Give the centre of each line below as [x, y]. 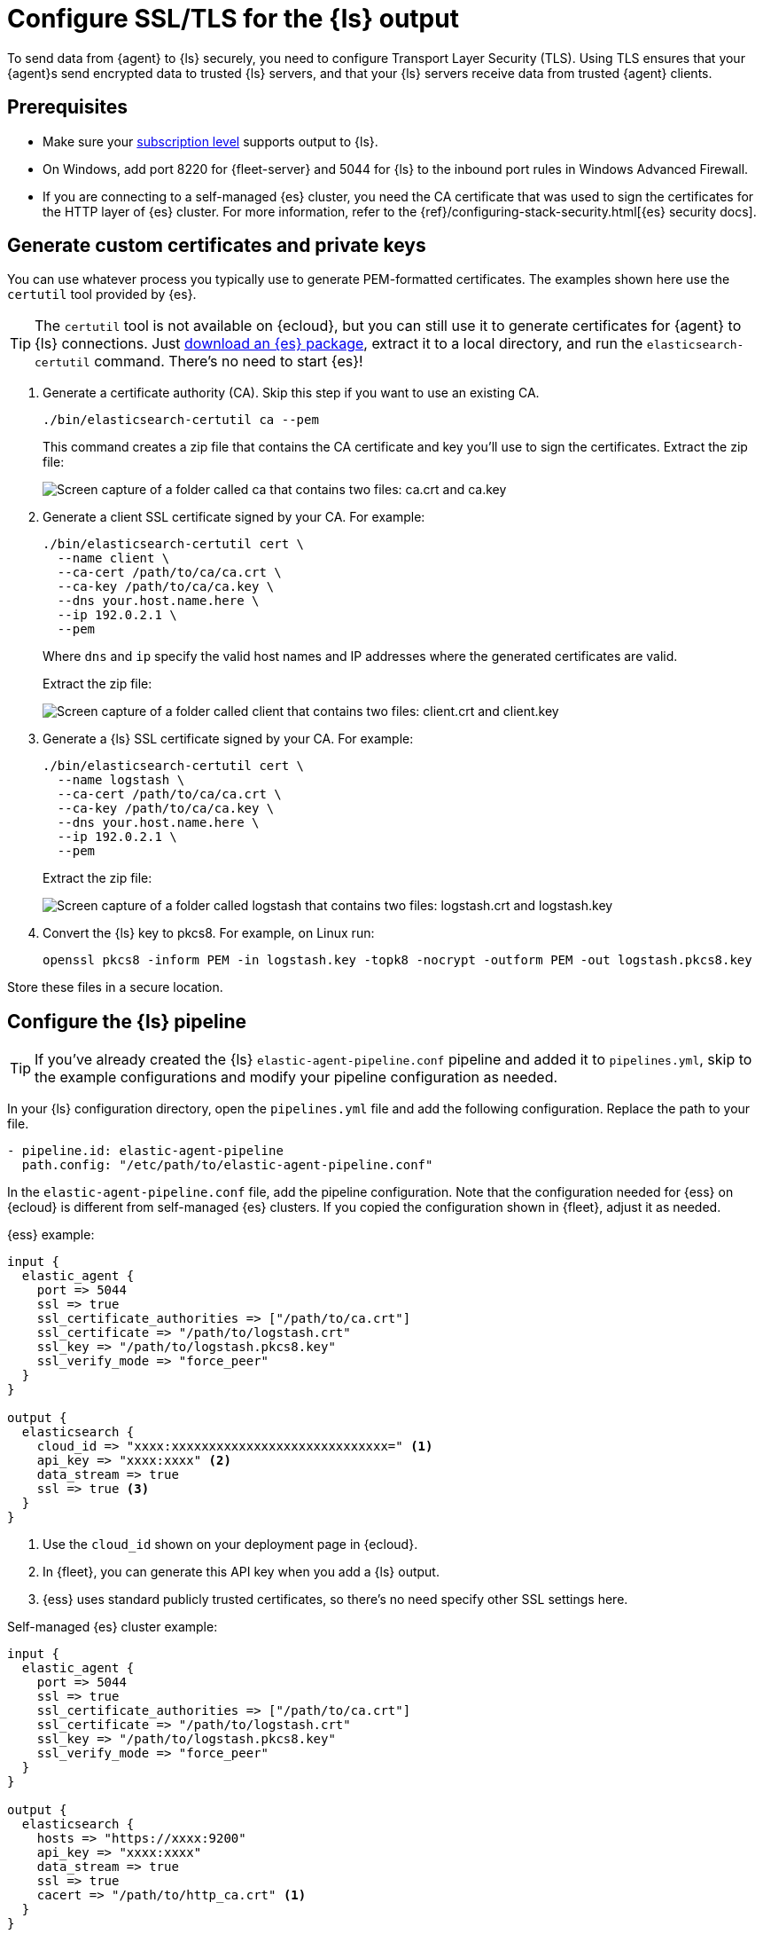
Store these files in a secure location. [115, 987]
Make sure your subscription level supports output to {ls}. [210, 141]
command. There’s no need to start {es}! [229, 362]
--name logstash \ [121, 780]
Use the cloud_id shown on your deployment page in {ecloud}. [230, 1545]
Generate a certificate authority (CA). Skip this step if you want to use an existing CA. [291, 393]
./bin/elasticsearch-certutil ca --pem [181, 420]
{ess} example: [51, 1235]
